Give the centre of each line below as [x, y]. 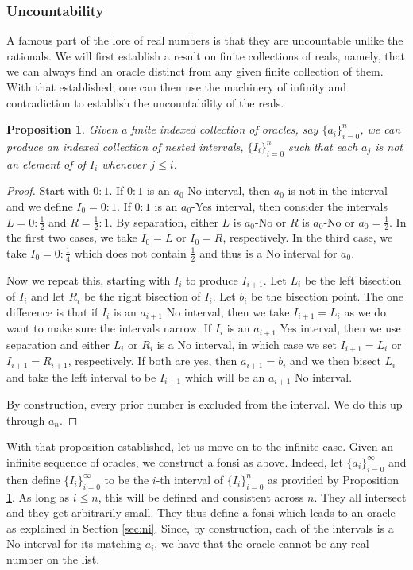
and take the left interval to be [81, 376]
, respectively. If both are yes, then [152, 361]
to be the [127, 479]
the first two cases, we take [72, 237]
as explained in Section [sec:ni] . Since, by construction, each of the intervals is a [200, 527]
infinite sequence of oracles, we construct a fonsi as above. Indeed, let [175, 461]
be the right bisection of [142, 296]
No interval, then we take [228, 311]
